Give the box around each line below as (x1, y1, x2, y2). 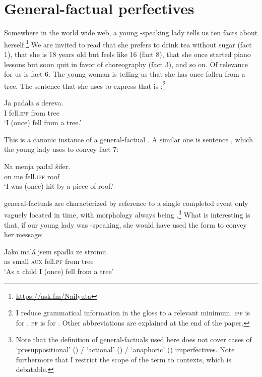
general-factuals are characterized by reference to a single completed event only (4, 197, 248, 208)
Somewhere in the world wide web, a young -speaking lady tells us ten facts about (4, 27, 258, 38)
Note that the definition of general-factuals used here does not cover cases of (16, 334, 252, 345)
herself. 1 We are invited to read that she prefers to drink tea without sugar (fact (4, 37, 252, 49)
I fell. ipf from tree (4, 107, 59, 118)
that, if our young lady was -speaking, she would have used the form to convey (4, 219, 247, 230)
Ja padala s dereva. (4, 97, 63, 107)
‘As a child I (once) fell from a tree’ (4, 265, 114, 276)
